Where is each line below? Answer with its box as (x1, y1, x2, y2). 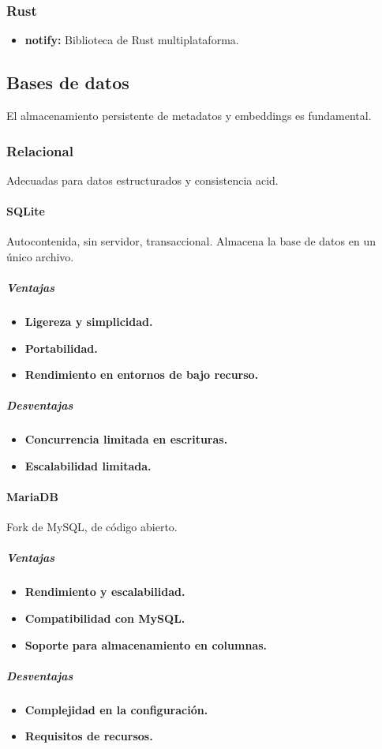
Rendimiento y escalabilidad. (24, 583, 185, 600)
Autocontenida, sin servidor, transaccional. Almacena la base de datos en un (6, 233, 376, 249)
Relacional (6, 140, 73, 160)
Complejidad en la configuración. (24, 701, 208, 717)
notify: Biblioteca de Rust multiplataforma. (24, 32, 239, 48)
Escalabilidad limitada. (24, 457, 152, 474)
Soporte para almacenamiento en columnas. (24, 636, 268, 653)
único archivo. (6, 248, 74, 264)
